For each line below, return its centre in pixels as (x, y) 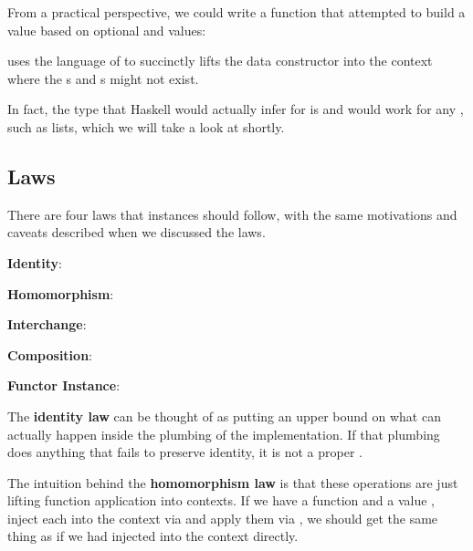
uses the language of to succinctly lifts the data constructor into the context (220, 61)
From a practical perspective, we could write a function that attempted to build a (236, 12)
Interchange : (47, 324)
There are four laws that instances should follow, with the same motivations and (232, 214)
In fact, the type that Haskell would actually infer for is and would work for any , (236, 109)
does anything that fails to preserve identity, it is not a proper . (185, 452)
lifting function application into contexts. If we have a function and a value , (221, 500)
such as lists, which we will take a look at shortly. (146, 126)
